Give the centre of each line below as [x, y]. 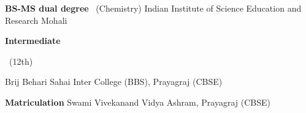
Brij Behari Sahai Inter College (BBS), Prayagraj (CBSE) [114, 82]
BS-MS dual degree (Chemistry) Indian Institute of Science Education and [153, 8]
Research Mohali [36, 20]
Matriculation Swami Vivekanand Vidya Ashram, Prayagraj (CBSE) [138, 102]
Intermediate [33, 41]
